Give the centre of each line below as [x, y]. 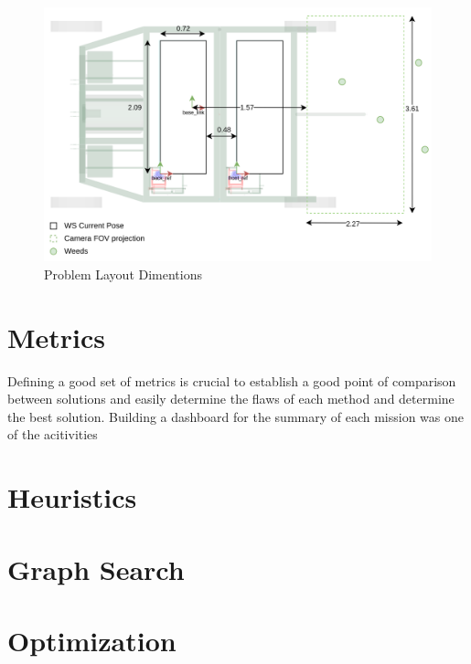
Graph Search [96, 569]
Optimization [92, 640]
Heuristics [72, 497]
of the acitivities [53, 434]
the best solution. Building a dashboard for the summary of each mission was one [236, 416]
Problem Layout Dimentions [123, 274]
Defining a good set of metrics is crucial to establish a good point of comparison [232, 380]
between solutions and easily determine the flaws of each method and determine [231, 399]
